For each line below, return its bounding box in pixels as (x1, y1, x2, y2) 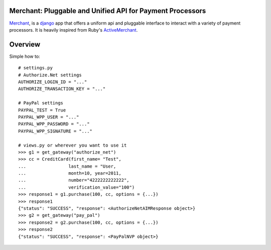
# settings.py (18, 65, 53, 71)
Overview (9, 40, 41, 49)
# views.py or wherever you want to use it (18, 142, 127, 148)
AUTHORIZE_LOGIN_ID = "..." (18, 79, 87, 85)
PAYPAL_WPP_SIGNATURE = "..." (18, 128, 93, 134)
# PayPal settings (18, 100, 64, 106)
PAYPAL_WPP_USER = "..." (18, 114, 79, 120)
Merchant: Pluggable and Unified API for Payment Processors (9, 7, 206, 15)
